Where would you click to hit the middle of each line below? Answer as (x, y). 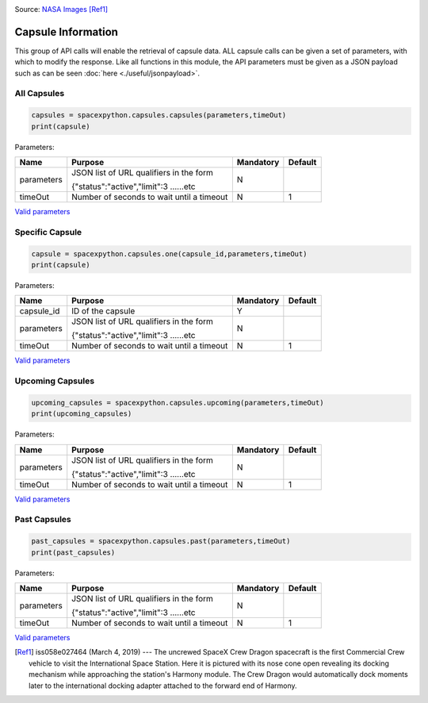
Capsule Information (67, 32)
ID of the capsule (103, 311)
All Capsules (40, 94)
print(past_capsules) (73, 552)
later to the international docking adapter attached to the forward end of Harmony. (163, 686)
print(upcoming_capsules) (82, 414)
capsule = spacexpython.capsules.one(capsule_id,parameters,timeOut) (169, 254)
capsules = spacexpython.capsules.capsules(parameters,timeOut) (159, 115)
